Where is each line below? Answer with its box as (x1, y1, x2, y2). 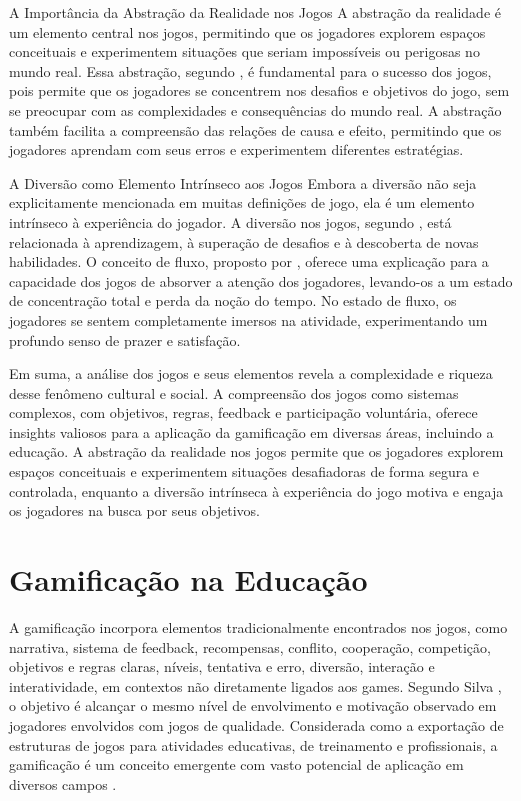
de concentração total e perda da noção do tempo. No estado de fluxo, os (9, 290, 457, 311)
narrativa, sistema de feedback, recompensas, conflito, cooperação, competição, (9, 636, 491, 657)
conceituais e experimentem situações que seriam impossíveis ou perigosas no (9, 41, 480, 62)
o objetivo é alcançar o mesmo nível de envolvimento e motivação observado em (9, 695, 497, 716)
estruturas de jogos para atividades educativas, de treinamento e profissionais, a (9, 734, 498, 755)
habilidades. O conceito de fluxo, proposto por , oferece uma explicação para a (9, 251, 489, 272)
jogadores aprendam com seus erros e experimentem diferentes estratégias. (9, 139, 464, 160)
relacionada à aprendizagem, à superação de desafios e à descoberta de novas (9, 231, 479, 252)
